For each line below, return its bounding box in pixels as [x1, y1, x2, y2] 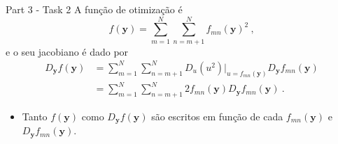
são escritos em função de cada [151, 109, 283, 124]
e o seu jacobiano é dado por [6, 44, 129, 58]
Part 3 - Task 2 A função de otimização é [6, 2, 183, 16]
